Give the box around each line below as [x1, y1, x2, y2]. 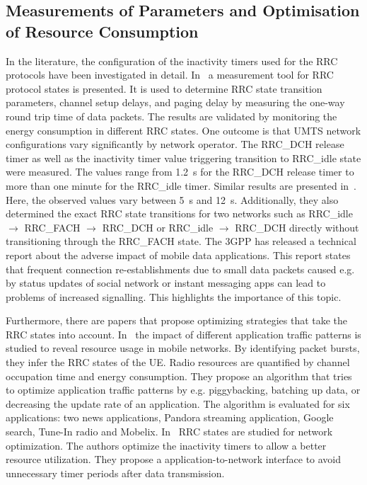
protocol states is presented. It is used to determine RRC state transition [6, 81, 322, 96]
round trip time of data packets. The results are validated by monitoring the [6, 108, 337, 123]
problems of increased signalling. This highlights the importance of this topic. [6, 289, 342, 304]
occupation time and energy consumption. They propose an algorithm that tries [6, 368, 352, 383]
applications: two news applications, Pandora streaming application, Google [6, 410, 334, 425]
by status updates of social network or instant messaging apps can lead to [6, 275, 326, 290]
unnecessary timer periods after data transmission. [6, 465, 225, 480]
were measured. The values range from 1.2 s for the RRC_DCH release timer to [6, 164, 354, 179]
